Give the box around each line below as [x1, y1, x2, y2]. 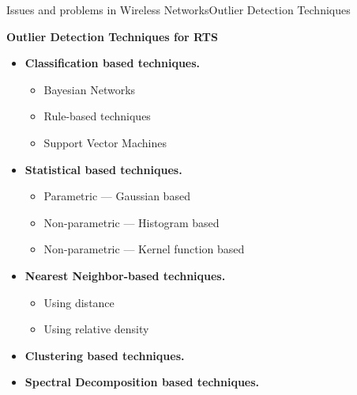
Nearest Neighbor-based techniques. [24, 267, 226, 283]
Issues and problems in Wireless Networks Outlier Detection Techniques [6, 2, 351, 17]
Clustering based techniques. [24, 347, 185, 363]
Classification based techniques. [24, 55, 201, 71]
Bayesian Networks [43, 81, 136, 97]
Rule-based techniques [43, 108, 151, 124]
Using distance [43, 294, 115, 310]
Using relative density [43, 321, 149, 337]
